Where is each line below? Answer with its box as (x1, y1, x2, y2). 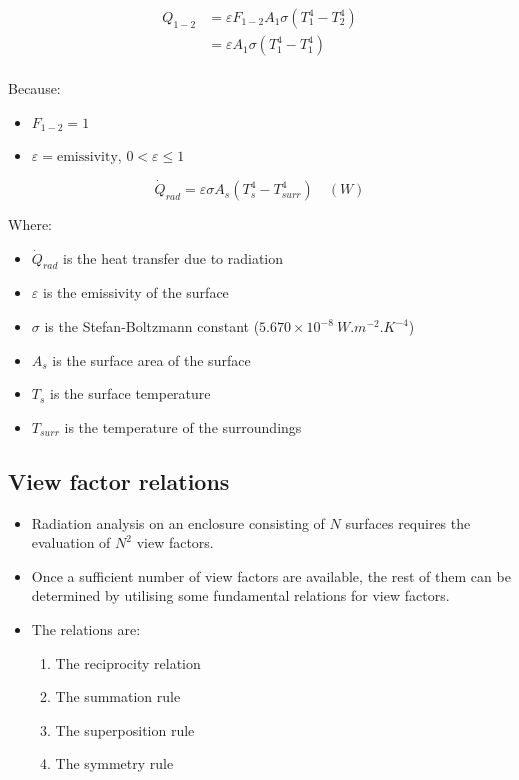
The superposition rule (55, 719, 195, 740)
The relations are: (31, 619, 141, 640)
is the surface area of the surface (52, 349, 251, 370)
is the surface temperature (50, 383, 211, 404)
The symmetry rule (55, 753, 174, 774)
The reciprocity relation (55, 652, 201, 673)
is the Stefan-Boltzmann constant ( (44, 316, 260, 337)
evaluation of (31, 532, 111, 553)
